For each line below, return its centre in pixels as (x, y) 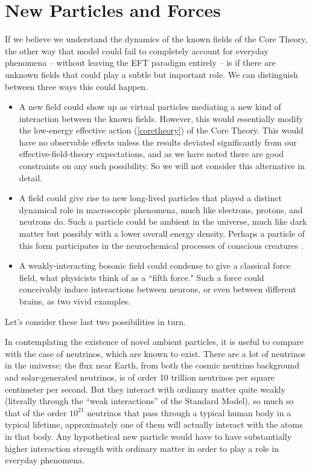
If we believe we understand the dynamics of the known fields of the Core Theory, (156, 39)
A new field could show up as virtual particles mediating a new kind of (150, 107)
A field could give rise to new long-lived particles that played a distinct (150, 198)
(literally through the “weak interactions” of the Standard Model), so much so (149, 401)
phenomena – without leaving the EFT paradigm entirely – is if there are (140, 63)
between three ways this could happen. (77, 86)
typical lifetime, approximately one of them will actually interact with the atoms (154, 424)
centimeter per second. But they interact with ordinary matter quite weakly (145, 389)
